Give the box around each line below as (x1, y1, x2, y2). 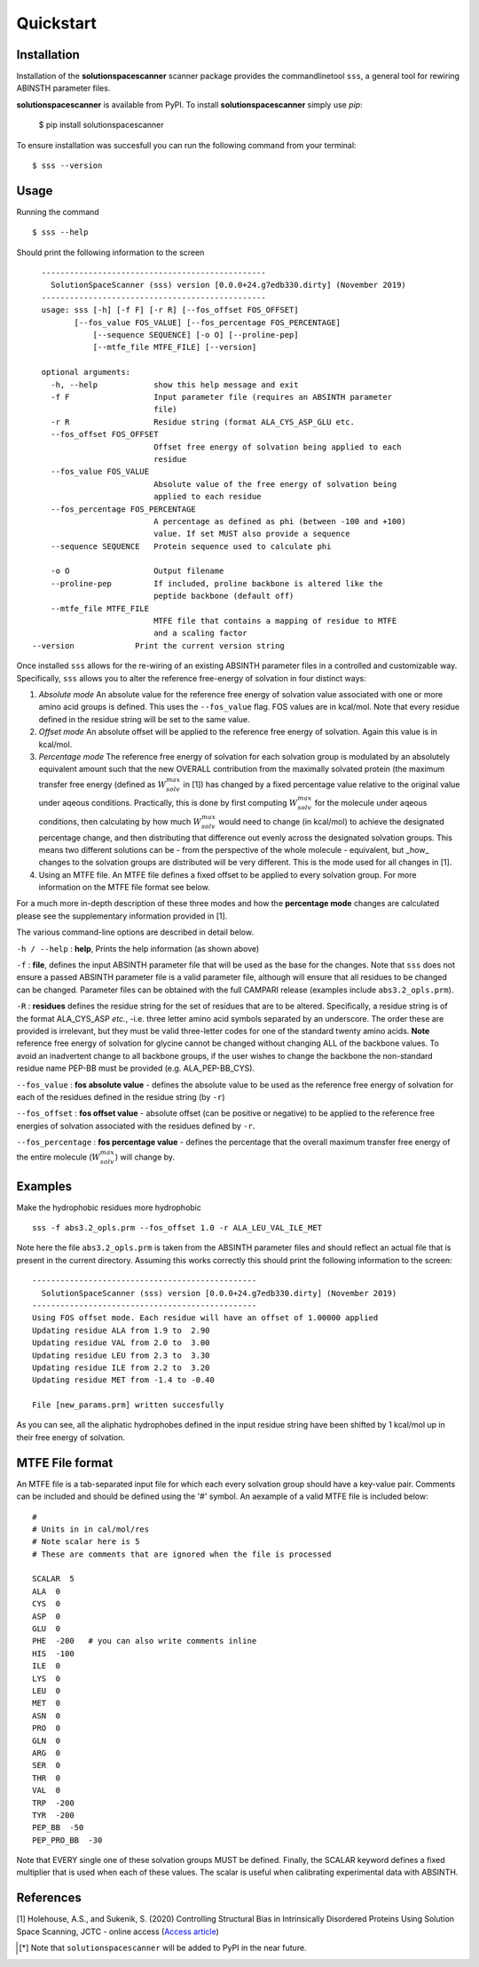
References (16, 1891, 82, 1906)
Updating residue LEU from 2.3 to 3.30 (32, 1350, 210, 1360)
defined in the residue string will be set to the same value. (38, 713, 250, 724)
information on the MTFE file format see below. (38, 882, 210, 893)
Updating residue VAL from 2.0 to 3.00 (32, 1338, 210, 1348)
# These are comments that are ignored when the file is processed (32, 1549, 332, 1559)
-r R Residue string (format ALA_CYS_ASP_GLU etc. (50, 417, 355, 426)
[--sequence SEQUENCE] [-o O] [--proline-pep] (92, 330, 299, 340)
